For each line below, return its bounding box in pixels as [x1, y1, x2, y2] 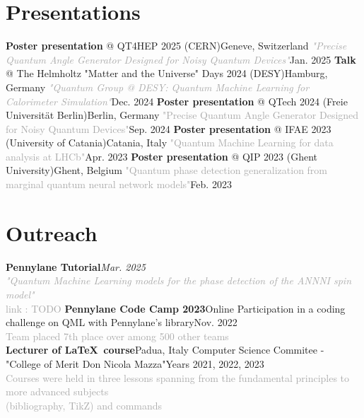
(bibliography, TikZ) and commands [6, 397, 163, 412]
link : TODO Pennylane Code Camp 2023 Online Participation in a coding [6, 301, 346, 315]
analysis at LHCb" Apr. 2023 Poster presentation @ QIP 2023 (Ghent [6, 149, 318, 163]
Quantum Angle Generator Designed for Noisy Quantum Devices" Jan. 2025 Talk [6, 52, 356, 66]
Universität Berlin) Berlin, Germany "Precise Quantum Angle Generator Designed [6, 108, 359, 122]
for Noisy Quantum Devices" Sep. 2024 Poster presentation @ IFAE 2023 [6, 121, 331, 136]
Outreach [6, 218, 98, 247]
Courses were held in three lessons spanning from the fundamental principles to [6, 370, 350, 385]
